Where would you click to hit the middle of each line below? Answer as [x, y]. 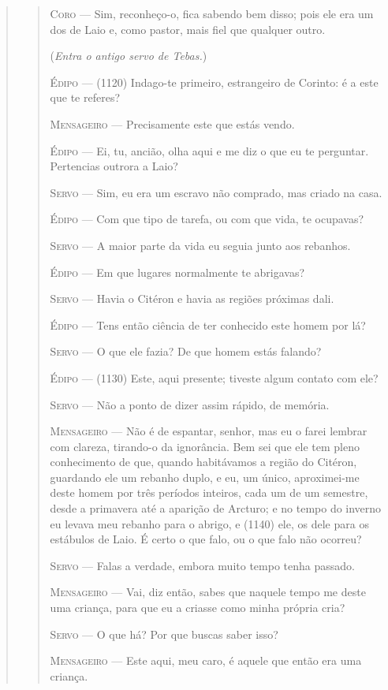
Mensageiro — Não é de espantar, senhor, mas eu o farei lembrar [209, 431]
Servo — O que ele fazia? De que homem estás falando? [186, 351]
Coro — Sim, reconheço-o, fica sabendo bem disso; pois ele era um [212, 13]
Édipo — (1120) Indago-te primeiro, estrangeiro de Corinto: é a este [214, 82]
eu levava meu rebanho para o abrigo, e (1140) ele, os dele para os [209, 523]
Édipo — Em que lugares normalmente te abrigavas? [177, 272]
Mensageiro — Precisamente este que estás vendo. [172, 123]
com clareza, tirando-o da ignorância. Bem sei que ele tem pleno [205, 446]
